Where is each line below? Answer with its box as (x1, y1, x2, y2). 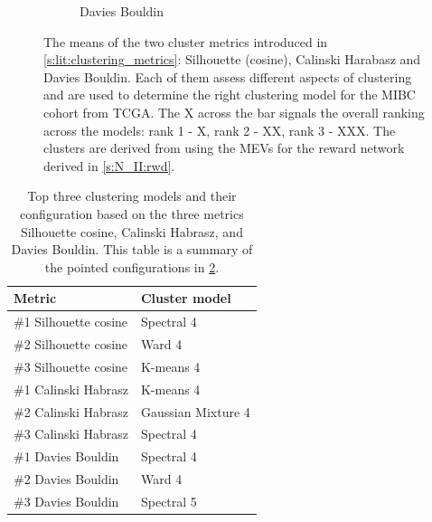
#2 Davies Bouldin (14, 470, 119, 489)
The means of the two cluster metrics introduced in (43, 32, 328, 51)
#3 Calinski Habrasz (14, 424, 128, 443)
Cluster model (140, 289, 231, 308)
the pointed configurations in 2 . (44, 257, 220, 276)
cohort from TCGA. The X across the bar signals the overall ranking (43, 102, 425, 121)
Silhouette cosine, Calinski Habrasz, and (20, 222, 243, 241)
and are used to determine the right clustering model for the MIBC (43, 85, 416, 104)
